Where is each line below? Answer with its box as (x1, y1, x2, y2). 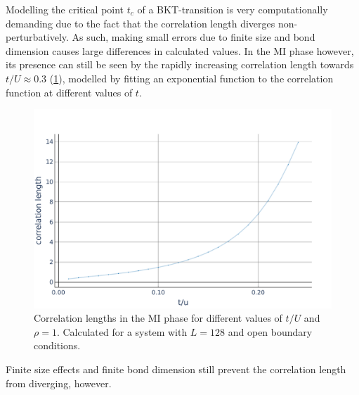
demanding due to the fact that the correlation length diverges (6, 15, 275, 30)
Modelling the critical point (6, 2, 124, 16)
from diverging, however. (6, 375, 112, 390)
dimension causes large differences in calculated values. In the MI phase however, (6, 43, 354, 58)
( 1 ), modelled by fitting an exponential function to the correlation (49, 70, 334, 85)
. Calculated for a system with (56, 324, 188, 339)
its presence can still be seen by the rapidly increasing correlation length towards (6, 57, 354, 72)
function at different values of (6, 84, 133, 99)
